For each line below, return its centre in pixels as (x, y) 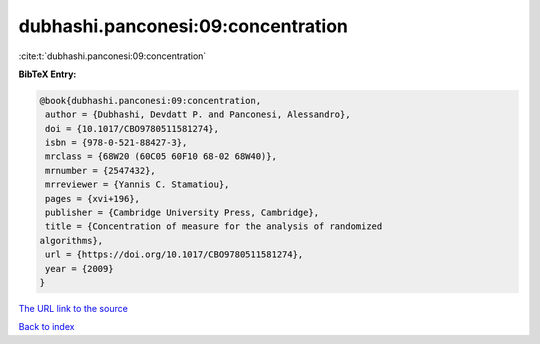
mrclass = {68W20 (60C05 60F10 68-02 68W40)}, (161, 156)
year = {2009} (79, 268)
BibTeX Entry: (47, 74)
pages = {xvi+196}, (92, 198)
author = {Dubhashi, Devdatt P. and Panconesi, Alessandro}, (198, 114)
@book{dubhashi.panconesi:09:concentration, (150, 100)
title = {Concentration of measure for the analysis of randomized (214, 226)
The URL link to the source (73, 308)
